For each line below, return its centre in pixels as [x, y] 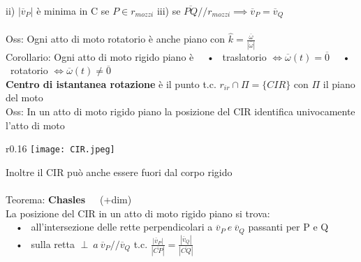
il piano [339, 83]
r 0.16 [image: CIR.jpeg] [60, 148]
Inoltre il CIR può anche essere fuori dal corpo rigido [119, 172]
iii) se [169, 10]
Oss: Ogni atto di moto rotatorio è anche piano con [116, 39]
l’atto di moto [35, 125]
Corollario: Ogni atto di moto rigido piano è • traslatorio [136, 56]
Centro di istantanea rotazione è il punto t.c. [111, 83]
